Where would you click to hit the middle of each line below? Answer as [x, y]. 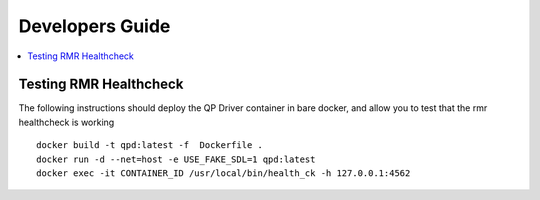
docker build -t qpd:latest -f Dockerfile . [150, 145]
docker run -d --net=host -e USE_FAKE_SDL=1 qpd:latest [176, 159]
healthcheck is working [66, 122]
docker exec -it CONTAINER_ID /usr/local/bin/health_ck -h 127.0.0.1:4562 [223, 173]
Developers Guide [94, 26]
